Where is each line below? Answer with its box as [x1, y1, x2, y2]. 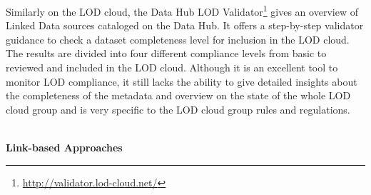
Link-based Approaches [6, 140, 123, 154]
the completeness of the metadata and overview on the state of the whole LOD [6, 88, 351, 103]
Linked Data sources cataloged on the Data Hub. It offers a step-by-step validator [6, 18, 364, 33]
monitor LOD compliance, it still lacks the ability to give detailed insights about [6, 74, 357, 89]
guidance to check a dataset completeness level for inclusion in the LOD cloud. [6, 31, 350, 46]
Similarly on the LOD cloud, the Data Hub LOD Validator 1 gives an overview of [6, 2, 358, 19]
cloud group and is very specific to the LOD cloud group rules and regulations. [6, 101, 350, 116]
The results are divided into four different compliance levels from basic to [6, 46, 327, 61]
